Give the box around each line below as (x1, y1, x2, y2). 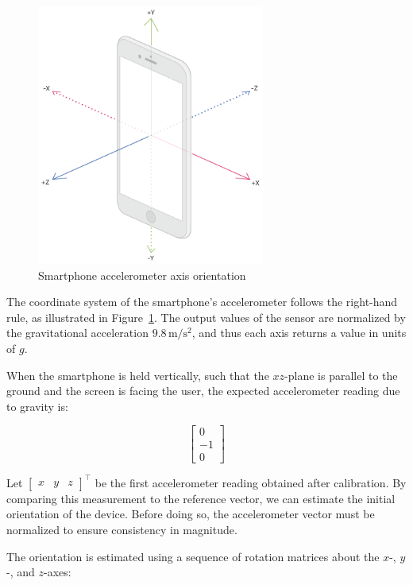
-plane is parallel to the (284, 366, 398, 383)
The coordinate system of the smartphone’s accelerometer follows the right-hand (6, 293, 398, 310)
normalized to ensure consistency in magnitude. (6, 521, 237, 538)
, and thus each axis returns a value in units (191, 324, 407, 341)
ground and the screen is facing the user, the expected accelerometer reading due (6, 382, 400, 399)
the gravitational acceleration (6, 324, 149, 341)
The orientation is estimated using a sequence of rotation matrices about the (6, 548, 380, 564)
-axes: (43, 564, 71, 580)
